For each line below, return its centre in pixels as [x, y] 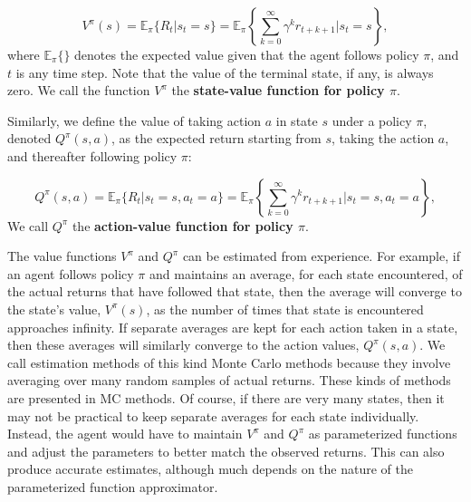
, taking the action [383, 138]
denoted [29, 138]
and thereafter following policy [92, 155]
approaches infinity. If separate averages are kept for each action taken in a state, [233, 327]
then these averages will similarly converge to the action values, [183, 345]
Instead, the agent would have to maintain [125, 434]
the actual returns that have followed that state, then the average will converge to [235, 291]
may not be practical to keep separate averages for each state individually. [213, 415]
